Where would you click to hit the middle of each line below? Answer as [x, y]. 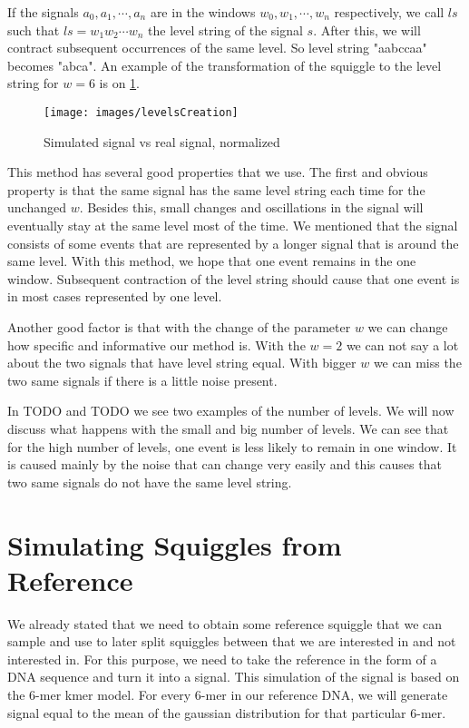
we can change [408, 326]
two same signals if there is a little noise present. [142, 380]
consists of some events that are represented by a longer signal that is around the [233, 243]
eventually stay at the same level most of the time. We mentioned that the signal [233, 225]
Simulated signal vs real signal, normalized [162, 141]
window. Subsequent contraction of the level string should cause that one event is [234, 278]
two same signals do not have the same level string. [150, 482]
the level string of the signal [225, 30]
